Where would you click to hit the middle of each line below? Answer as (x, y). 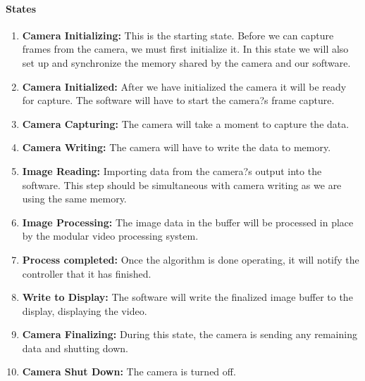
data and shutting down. (75, 348)
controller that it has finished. (87, 273)
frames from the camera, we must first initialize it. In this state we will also (185, 49)
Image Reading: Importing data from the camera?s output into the (172, 170)
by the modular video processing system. (110, 236)
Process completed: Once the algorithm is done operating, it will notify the (191, 259)
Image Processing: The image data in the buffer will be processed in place (188, 222)
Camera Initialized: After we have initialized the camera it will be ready (184, 86)
